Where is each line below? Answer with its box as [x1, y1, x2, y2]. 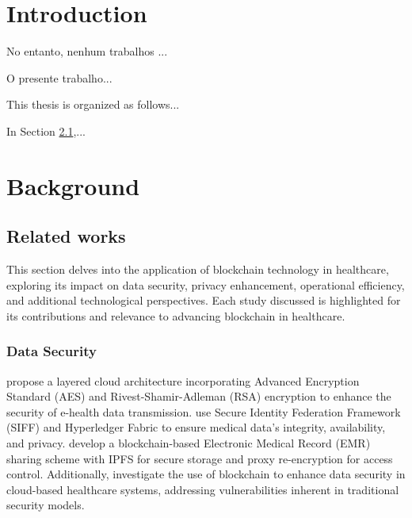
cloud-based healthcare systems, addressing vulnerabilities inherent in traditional [6, 481, 399, 497]
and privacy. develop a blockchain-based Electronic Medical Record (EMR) [6, 435, 371, 451]
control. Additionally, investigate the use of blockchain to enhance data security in [6, 466, 406, 482]
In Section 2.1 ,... [6, 122, 86, 139]
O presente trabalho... [6, 69, 113, 86]
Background [6, 169, 140, 201]
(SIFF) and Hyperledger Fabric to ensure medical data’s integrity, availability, [6, 419, 386, 436]
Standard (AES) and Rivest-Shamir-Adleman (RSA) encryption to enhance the [6, 388, 391, 405]
